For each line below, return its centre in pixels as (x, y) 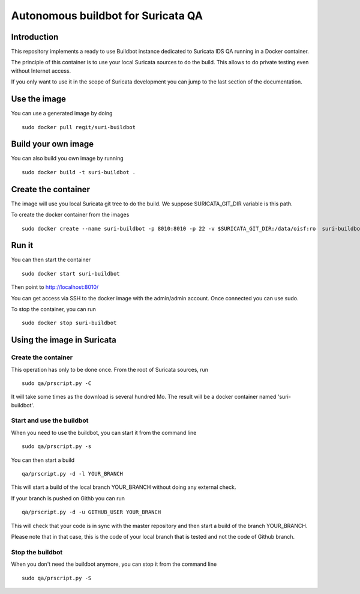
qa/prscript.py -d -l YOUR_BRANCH (72, 474)
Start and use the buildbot (50, 420)
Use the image (38, 99)
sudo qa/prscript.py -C (57, 383)
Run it (22, 245)
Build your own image (52, 144)
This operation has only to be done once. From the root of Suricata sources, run (110, 369)
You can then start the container (51, 260)
